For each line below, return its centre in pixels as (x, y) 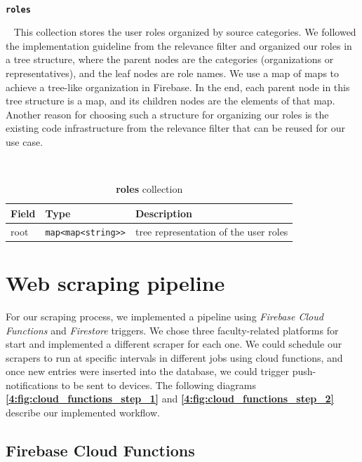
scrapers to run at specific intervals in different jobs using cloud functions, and (174, 357)
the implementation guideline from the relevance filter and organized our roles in (179, 45)
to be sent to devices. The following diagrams (159, 385)
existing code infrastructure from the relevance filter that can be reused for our (175, 128)
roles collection (149, 189)
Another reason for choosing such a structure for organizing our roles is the (167, 114)
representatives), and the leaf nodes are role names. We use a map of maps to (173, 73)
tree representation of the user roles (212, 231)
